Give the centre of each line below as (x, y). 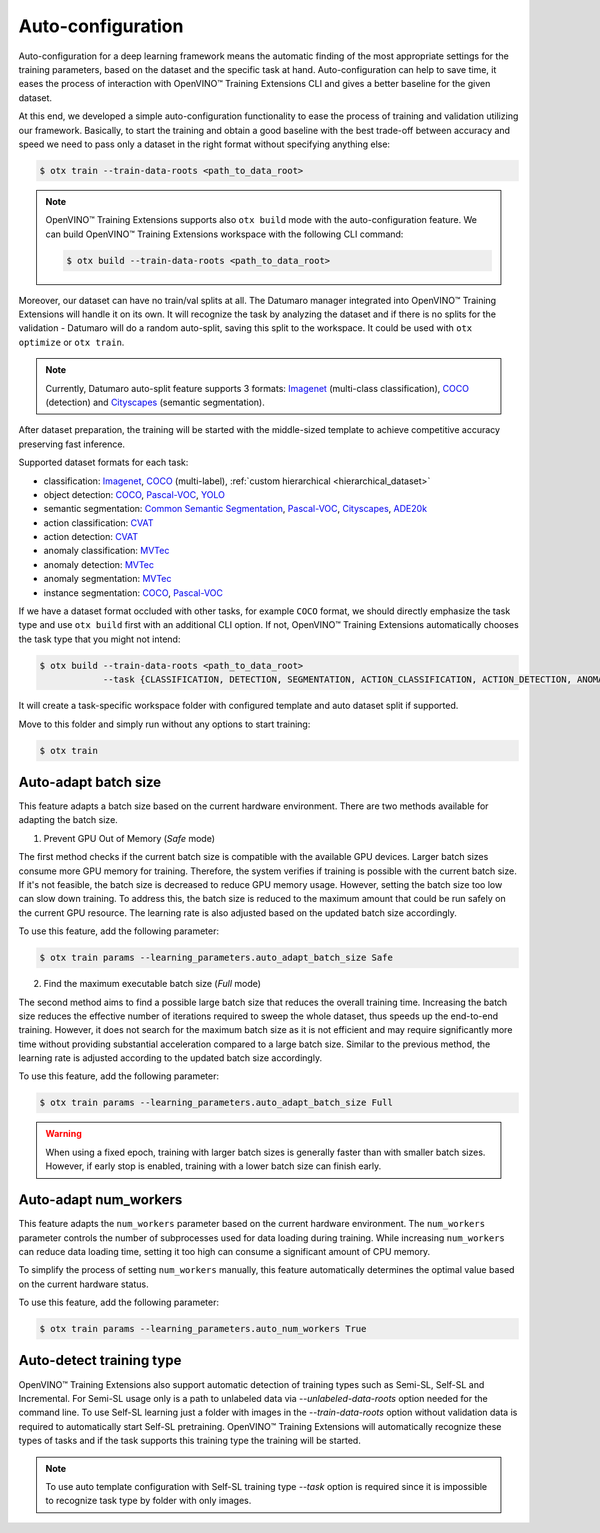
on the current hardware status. (83, 1284)
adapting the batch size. (68, 820)
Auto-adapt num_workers (100, 1200)
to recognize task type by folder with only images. (148, 1501)
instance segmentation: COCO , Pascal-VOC (133, 592)
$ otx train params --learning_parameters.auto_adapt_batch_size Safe (216, 958)
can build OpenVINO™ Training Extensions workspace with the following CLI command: (224, 234)
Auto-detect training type (100, 1360)
